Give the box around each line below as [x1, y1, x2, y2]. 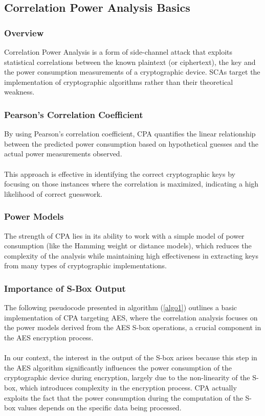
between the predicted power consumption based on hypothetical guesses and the [4, 138, 259, 149]
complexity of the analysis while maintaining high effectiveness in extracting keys [4, 250, 259, 261]
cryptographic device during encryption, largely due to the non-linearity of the [4, 372, 250, 383]
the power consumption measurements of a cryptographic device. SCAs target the [4, 66, 260, 77]
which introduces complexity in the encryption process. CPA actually [19, 382, 237, 392]
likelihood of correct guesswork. [4, 188, 102, 199]
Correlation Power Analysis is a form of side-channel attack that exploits [4, 47, 232, 57]
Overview [4, 26, 44, 39]
